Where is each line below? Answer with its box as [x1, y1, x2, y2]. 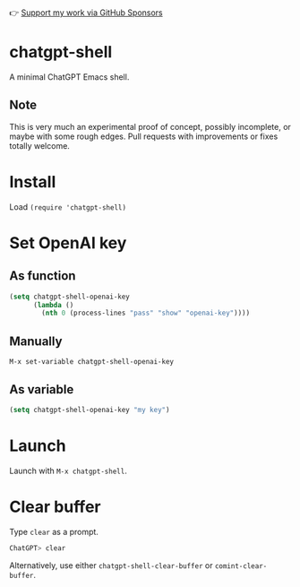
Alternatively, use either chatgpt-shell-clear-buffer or [9, 559, 213, 571]
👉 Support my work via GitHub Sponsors [9, 7, 163, 18]
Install [9, 171, 56, 192]
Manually [9, 333, 63, 349]
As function [9, 268, 76, 284]
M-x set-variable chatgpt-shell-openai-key [9, 358, 175, 367]
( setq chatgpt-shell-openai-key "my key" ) [9, 405, 170, 414]
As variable [9, 382, 74, 397]
